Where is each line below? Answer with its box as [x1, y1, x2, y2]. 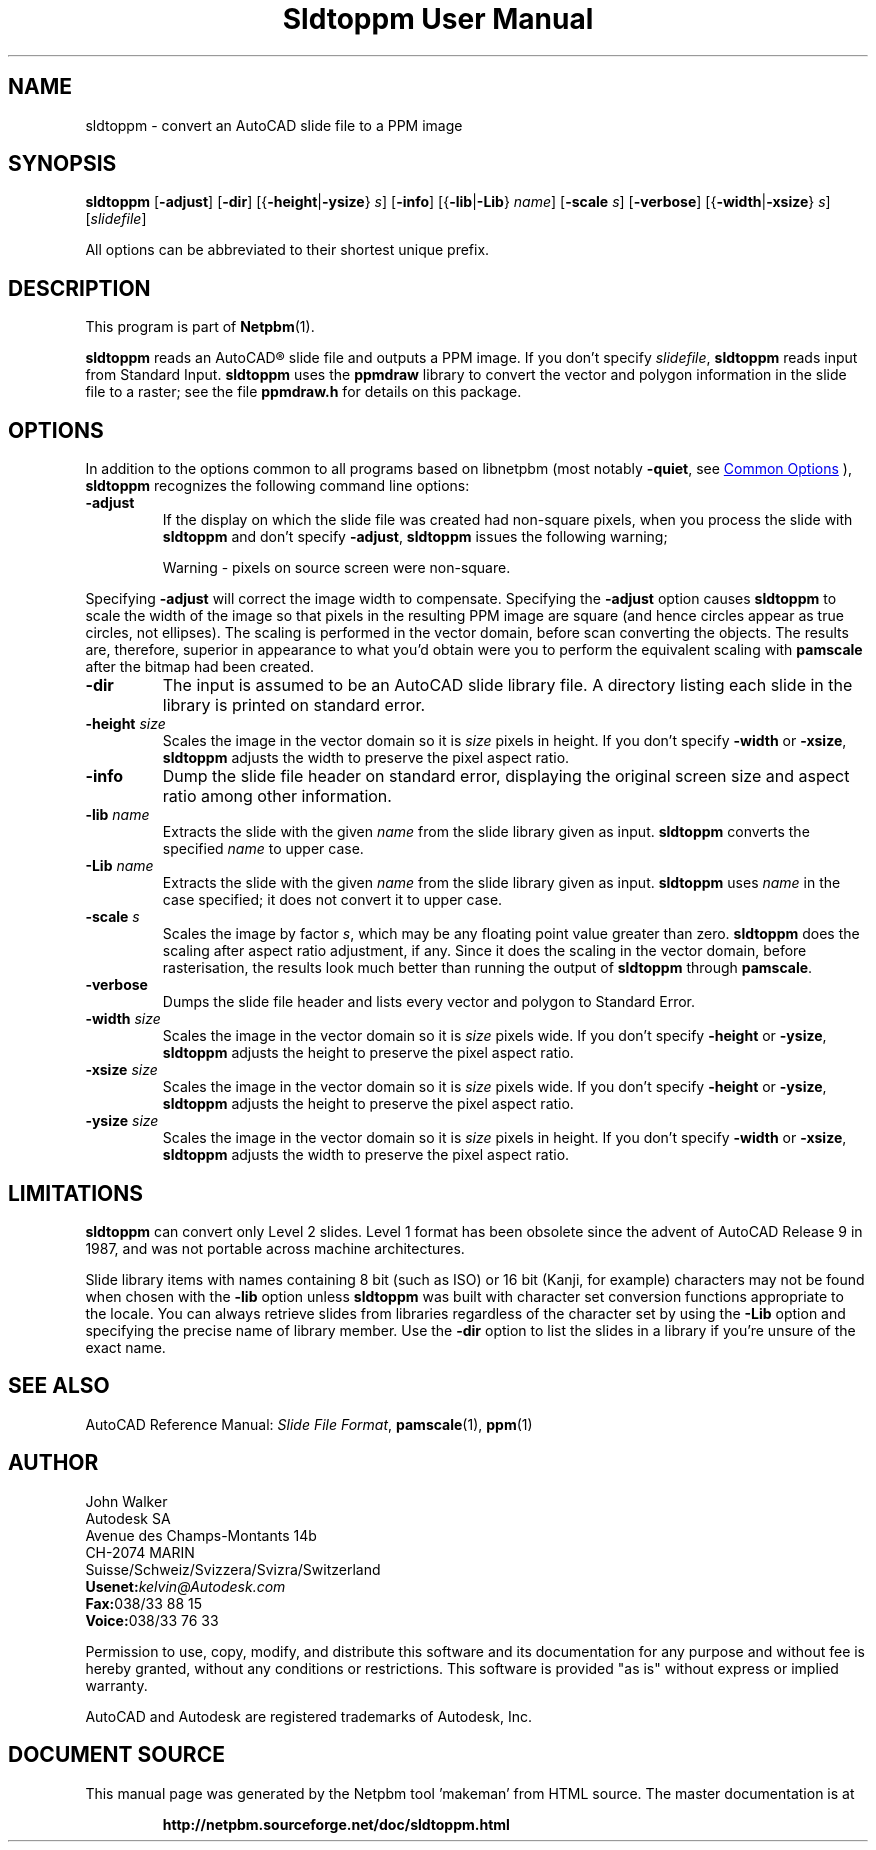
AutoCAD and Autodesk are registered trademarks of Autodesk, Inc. [85, 1707, 533, 1725]
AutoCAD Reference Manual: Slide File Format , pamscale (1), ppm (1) [85, 1415, 533, 1433]
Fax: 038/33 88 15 [85, 1594, 202, 1612]
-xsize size [85, 1061, 158, 1079]
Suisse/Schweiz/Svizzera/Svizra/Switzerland [85, 1560, 381, 1578]
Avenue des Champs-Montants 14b [85, 1526, 317, 1544]
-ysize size [85, 1112, 159, 1130]
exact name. [85, 1338, 166, 1356]
